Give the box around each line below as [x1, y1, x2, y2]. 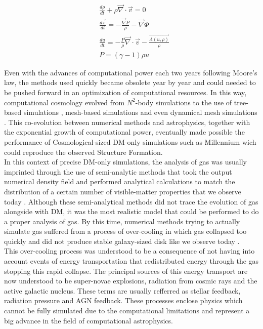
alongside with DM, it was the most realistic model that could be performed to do [4, 206, 259, 217]
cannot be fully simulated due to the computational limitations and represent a [4, 305, 250, 316]
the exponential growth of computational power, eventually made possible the [4, 127, 245, 137]
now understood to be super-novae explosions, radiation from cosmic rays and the [4, 275, 257, 286]
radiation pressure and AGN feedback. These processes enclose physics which [4, 295, 243, 306]
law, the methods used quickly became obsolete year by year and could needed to [4, 77, 256, 88]
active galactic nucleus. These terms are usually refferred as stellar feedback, [4, 285, 241, 296]
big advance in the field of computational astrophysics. [4, 315, 173, 325]
